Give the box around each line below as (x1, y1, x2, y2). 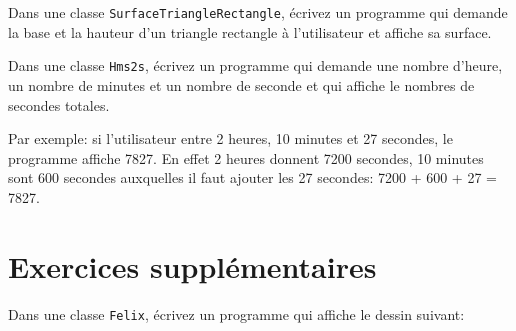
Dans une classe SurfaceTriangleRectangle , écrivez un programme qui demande (8, 2, 508, 22)
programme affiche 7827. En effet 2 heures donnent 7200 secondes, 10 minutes (8, 147, 484, 168)
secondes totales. (8, 94, 110, 115)
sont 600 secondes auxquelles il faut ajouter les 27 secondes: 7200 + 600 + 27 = (8, 167, 497, 188)
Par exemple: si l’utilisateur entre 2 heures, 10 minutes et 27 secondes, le (8, 128, 453, 149)
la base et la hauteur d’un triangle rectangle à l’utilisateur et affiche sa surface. (8, 21, 492, 42)
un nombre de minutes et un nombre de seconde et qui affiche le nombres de (8, 74, 475, 95)
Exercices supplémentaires (8, 245, 377, 286)
